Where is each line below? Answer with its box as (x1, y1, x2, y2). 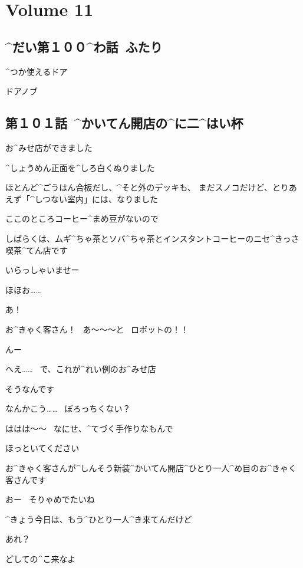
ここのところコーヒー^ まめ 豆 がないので (5, 212, 159, 225)
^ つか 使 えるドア (5, 65, 68, 77)
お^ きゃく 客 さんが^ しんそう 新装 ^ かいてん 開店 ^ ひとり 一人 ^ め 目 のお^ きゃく (5, 462, 297, 474)
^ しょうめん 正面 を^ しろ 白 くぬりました (5, 161, 155, 173)
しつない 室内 (34, 192, 84, 205)
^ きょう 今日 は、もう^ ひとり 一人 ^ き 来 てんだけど (5, 513, 192, 525)
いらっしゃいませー (5, 264, 80, 276)
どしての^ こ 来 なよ (5, 553, 76, 565)
